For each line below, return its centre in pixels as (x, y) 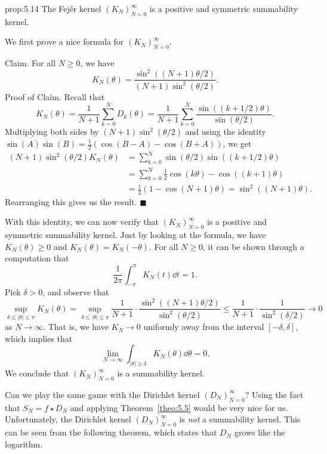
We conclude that (37, 373)
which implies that (39, 338)
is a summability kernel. (161, 373)
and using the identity (226, 132)
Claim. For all (30, 63)
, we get (237, 143)
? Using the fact (274, 394)
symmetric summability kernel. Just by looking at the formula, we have (135, 235)
